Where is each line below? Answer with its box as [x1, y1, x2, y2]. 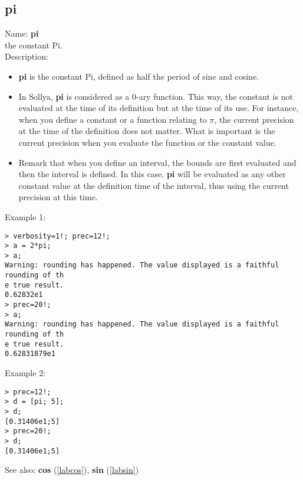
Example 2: [5, 367, 46, 379]
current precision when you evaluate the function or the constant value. [18, 136, 276, 148]
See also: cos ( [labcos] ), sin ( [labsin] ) [5, 463, 139, 476]
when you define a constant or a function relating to [18, 113, 207, 125]
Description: [5, 50, 48, 63]
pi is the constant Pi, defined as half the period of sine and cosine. [18, 70, 259, 82]
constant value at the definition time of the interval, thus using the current [18, 179, 289, 191]
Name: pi [5, 27, 39, 40]
